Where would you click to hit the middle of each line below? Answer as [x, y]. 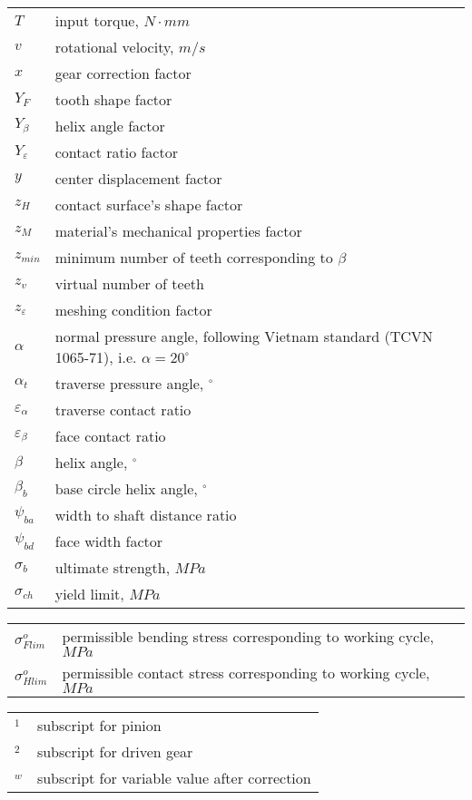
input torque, [97, 20]
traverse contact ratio [123, 410]
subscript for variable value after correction [174, 778]
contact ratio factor [116, 152]
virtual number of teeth [129, 283]
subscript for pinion [99, 725]
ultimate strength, [113, 567]
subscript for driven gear [115, 751]
